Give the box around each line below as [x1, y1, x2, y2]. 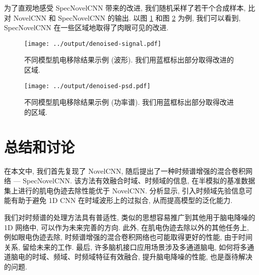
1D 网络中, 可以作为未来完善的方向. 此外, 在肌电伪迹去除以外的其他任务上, [4, 222, 249, 232]
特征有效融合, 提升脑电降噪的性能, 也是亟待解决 [95, 251, 253, 262]
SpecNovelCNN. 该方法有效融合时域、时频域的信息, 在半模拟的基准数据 [23, 175, 255, 186]
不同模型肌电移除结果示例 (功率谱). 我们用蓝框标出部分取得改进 [24, 97, 234, 107]
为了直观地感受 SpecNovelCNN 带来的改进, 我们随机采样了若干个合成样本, [4, 3, 246, 13]
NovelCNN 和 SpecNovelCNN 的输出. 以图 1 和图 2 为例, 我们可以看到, [13, 12, 241, 23]
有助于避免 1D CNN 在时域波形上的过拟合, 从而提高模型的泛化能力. [11, 195, 233, 205]
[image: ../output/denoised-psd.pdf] [24, 82, 151, 90]
